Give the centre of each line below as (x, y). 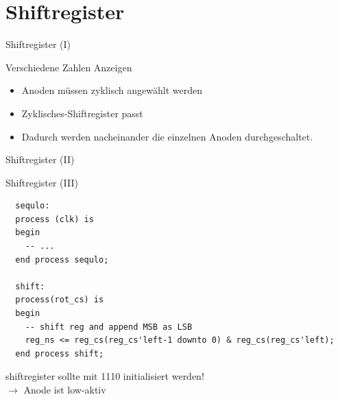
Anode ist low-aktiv (65, 389)
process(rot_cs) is (60, 300)
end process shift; (60, 353)
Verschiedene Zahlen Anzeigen (69, 67)
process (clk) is (55, 219)
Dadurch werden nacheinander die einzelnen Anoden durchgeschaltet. (167, 136)
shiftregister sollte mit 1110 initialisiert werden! (105, 376)
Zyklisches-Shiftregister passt (82, 113)
